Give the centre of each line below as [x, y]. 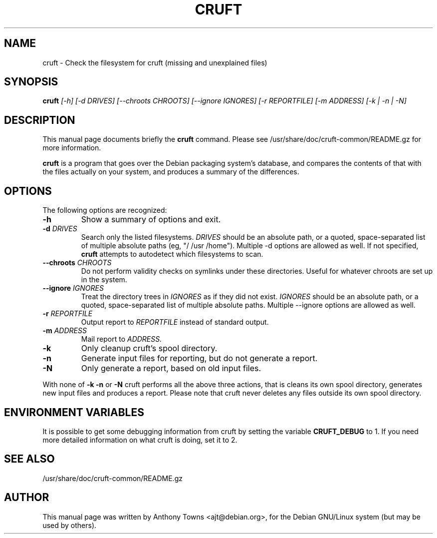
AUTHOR [27, 498]
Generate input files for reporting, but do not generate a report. [199, 358]
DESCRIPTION [40, 120]
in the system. [104, 280]
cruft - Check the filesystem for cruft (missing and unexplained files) [155, 62]
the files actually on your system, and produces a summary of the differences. [171, 172]
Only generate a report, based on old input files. [171, 368]
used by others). [70, 525]
